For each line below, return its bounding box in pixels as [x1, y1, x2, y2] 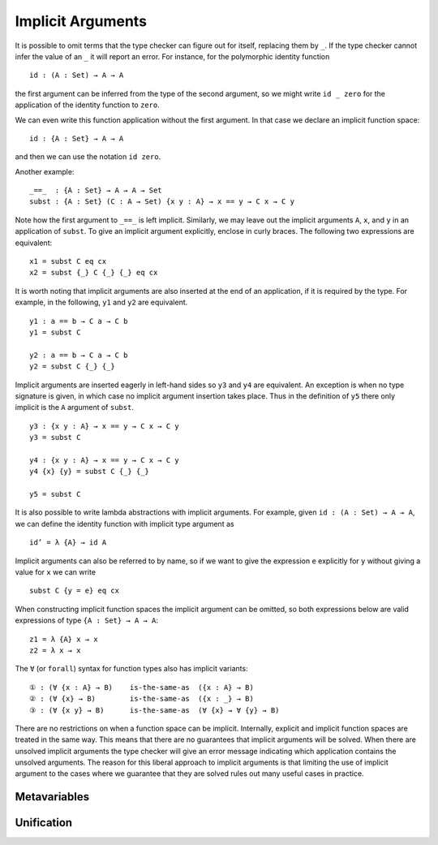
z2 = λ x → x [29, 645, 81, 655]
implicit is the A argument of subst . [15, 403, 134, 412]
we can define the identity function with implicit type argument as [15, 519, 234, 528]
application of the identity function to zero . [15, 100, 160, 110]
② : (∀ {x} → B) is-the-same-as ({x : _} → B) [29, 694, 255, 704]
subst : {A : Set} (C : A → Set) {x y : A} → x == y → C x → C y [29, 197, 295, 206]
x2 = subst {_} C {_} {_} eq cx [29, 268, 158, 278]
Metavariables [15, 790, 90, 804]
